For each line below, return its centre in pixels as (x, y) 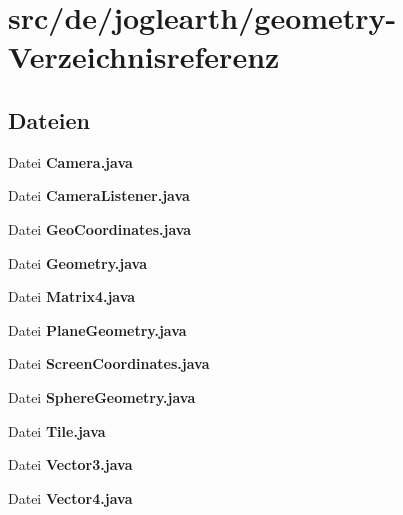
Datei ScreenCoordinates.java (109, 363)
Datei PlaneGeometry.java (97, 329)
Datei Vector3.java (70, 464)
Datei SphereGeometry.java (102, 396)
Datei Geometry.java (78, 262)
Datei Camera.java (70, 161)
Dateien (49, 119)
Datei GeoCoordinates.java (100, 228)
